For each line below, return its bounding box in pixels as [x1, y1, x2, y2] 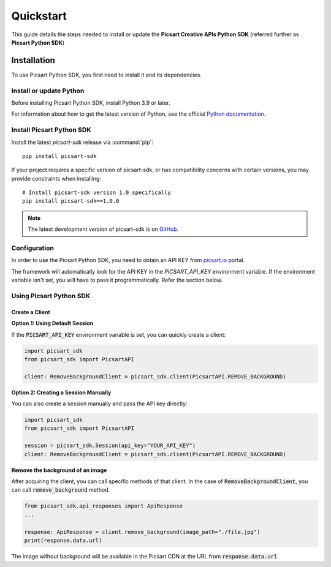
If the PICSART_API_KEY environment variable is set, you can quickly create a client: [11, 331, 226, 338]
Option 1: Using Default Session [11, 320, 94, 327]
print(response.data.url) [24, 536, 102, 544]
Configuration [11, 244, 55, 252]
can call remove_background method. [11, 486, 110, 494]
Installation [11, 55, 55, 66]
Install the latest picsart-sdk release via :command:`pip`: [11, 138, 153, 146]
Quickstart [11, 9, 67, 23]
